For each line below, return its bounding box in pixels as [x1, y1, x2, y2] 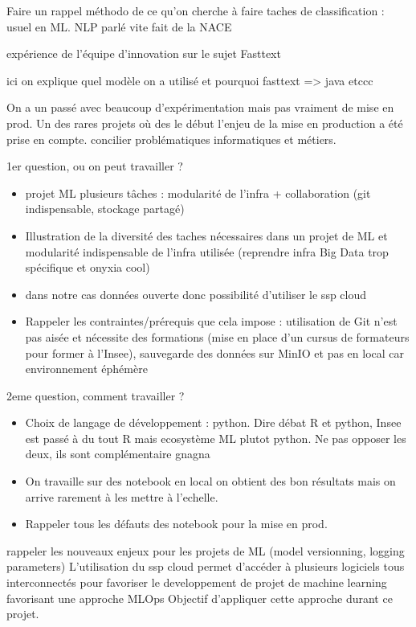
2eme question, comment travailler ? [6, 387, 185, 404]
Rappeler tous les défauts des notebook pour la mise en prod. [25, 515, 328, 532]
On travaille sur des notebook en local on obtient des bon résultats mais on [25, 473, 396, 490]
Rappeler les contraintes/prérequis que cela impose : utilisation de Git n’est [25, 313, 398, 330]
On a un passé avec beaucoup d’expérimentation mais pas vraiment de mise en [6, 99, 394, 116]
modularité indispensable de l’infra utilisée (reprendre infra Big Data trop [25, 243, 389, 260]
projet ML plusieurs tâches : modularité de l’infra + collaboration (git [25, 184, 371, 201]
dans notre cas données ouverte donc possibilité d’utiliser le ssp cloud [25, 285, 367, 302]
